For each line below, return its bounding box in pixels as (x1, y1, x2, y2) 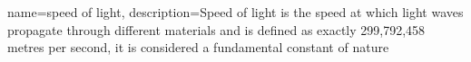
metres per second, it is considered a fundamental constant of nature (7, 38, 389, 57)
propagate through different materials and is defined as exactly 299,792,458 (7, 20, 426, 39)
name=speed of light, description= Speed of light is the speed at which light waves (7, 3, 464, 21)
